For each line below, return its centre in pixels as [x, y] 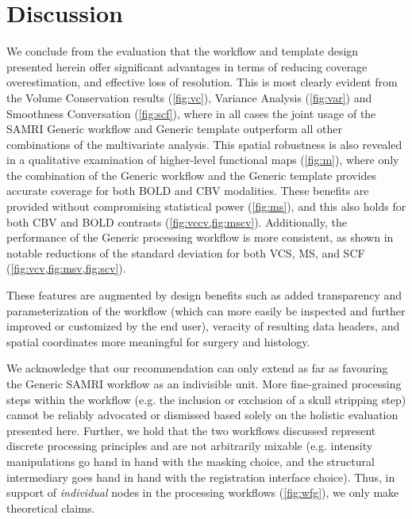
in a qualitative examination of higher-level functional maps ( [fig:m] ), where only [203, 160]
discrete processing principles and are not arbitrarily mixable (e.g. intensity [190, 446]
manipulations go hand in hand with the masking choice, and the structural [191, 461]
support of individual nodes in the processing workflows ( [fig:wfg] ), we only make [203, 492]
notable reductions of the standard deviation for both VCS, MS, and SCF [186, 252]
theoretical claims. [51, 508]
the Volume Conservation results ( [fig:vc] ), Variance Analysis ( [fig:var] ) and [189, 97]
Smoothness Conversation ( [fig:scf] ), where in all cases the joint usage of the [191, 113]
